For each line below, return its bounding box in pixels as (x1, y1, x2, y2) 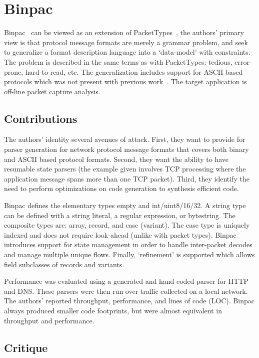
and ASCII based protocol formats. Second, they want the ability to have (4, 153, 229, 164)
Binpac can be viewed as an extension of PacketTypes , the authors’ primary (4, 27, 244, 38)
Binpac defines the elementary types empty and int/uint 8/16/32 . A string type (4, 200, 246, 211)
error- (234, 56, 252, 67)
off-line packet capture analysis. (4, 86, 100, 96)
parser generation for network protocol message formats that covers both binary (4, 144, 249, 154)
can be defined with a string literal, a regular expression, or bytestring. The (4, 210, 235, 220)
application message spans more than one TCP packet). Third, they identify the (4, 173, 249, 184)
